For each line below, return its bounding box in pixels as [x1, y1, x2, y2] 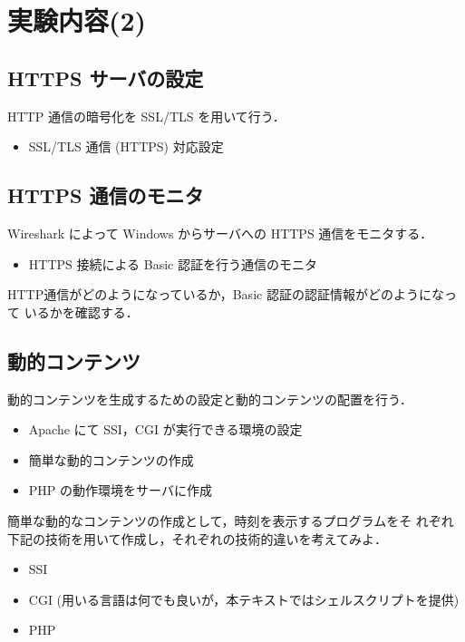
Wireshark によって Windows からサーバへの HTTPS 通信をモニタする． [7, 223, 433, 242]
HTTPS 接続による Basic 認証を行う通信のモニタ [28, 254, 317, 273]
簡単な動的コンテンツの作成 [28, 450, 194, 469]
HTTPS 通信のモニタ [7, 181, 204, 209]
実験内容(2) [7, 2, 147, 39]
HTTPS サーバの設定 [7, 63, 204, 92]
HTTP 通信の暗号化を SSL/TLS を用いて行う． [7, 106, 286, 125]
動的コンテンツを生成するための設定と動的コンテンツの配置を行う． [7, 389, 412, 408]
